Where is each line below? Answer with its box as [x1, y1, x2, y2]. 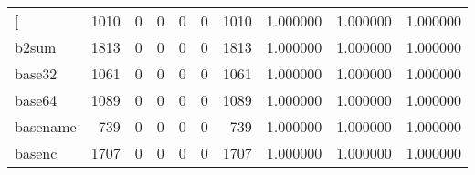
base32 [15, 63, 58, 84]
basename [15, 116, 77, 137]
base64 [15, 89, 58, 110]
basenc [15, 142, 58, 163]
